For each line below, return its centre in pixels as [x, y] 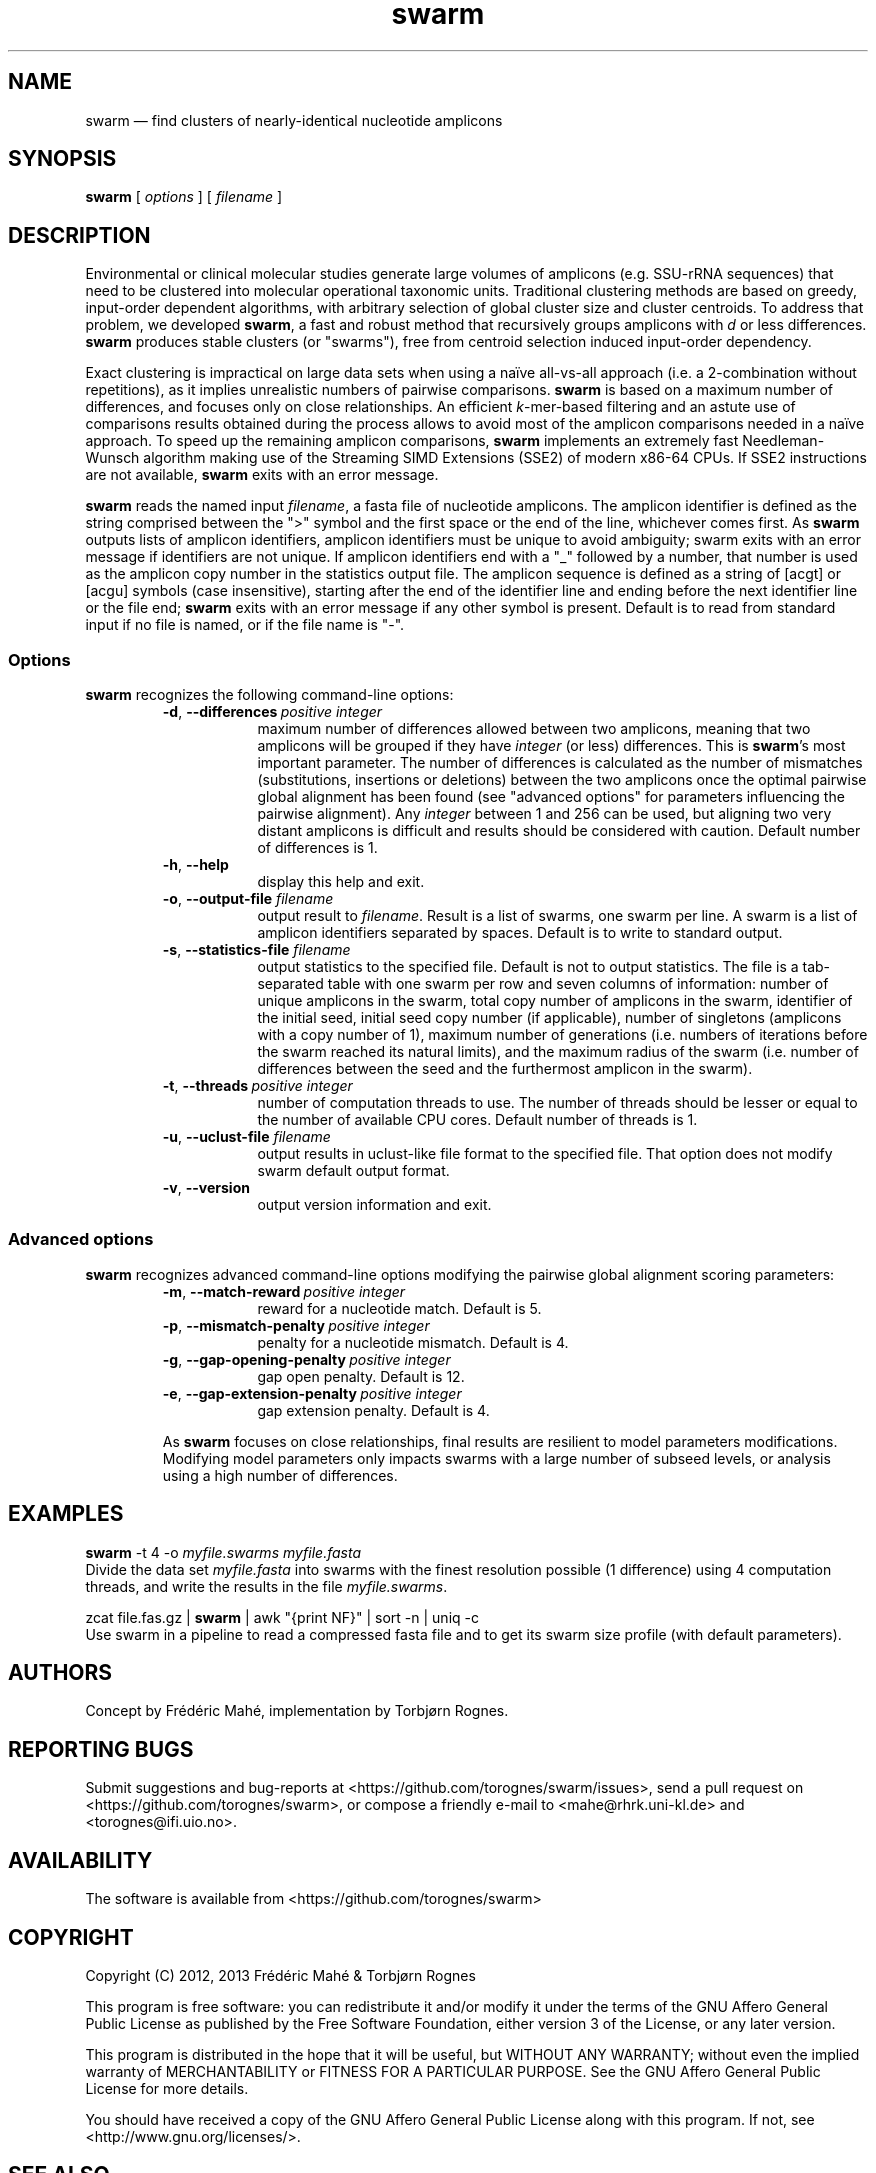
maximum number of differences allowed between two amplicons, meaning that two [534, 729]
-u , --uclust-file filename [246, 1137]
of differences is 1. [317, 848]
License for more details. [167, 2088]
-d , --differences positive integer [272, 712]
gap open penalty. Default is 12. [361, 1376]
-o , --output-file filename [248, 899]
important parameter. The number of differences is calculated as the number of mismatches [560, 763]
